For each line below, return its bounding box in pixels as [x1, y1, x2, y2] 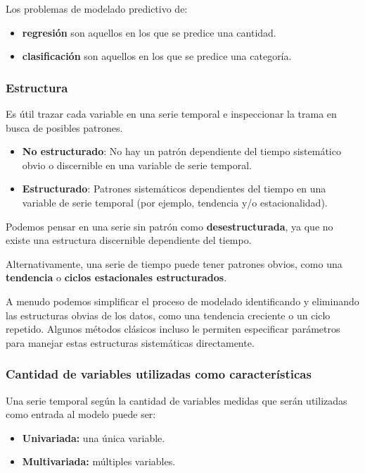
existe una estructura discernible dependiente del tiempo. [6, 233, 252, 247]
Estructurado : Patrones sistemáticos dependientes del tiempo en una [22, 181, 326, 196]
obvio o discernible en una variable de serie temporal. [22, 157, 252, 172]
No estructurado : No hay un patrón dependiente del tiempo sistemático [22, 144, 341, 159]
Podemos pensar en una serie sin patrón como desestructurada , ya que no [6, 219, 333, 233]
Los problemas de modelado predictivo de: [6, 1, 188, 16]
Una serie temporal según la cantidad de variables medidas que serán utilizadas [6, 393, 347, 407]
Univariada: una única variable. [22, 430, 165, 445]
